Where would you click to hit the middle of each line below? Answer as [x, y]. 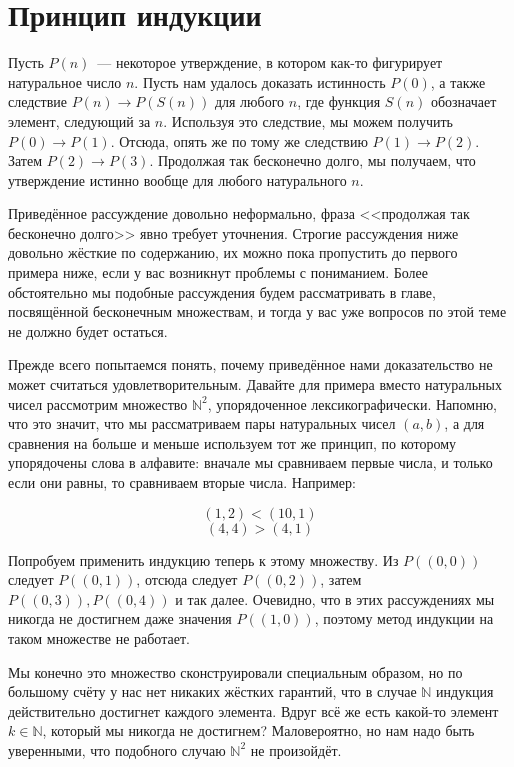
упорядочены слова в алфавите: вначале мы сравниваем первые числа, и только [250, 462]
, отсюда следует [187, 579]
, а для [464, 423]
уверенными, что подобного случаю [117, 749]
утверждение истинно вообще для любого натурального [177, 179]
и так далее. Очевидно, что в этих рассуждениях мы [335, 598]
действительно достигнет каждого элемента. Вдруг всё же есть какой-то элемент [253, 710]
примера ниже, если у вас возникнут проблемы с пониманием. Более [218, 272]
